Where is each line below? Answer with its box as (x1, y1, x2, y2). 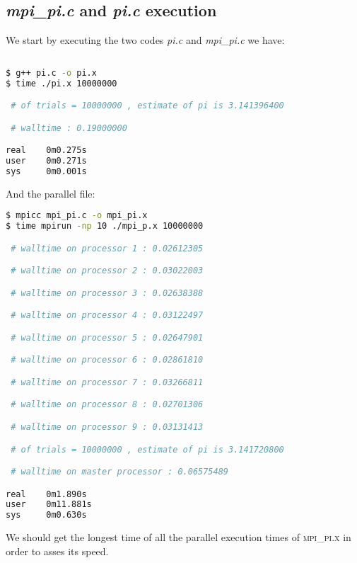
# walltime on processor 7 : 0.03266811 (11, 377, 204, 387)
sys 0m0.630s (6, 510, 87, 521)
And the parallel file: (6, 186, 95, 200)
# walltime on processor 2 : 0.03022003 (11, 266, 204, 276)
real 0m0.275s (6, 145, 87, 156)
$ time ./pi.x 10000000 (6, 78, 117, 89)
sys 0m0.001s (6, 166, 87, 176)
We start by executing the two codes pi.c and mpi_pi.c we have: (6, 33, 285, 47)
